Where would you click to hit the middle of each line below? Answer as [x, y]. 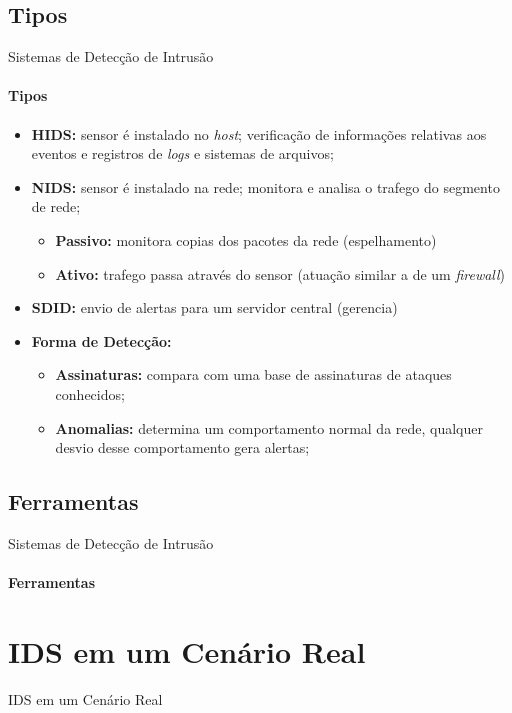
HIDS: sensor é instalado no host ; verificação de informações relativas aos [259, 133]
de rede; [56, 206]
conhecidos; [90, 393]
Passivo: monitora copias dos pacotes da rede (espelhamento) [246, 239]
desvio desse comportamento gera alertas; [182, 447]
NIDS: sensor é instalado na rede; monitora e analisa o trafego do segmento [265, 186]
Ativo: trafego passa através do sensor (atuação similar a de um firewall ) [280, 273]
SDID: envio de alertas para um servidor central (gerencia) [214, 307]
